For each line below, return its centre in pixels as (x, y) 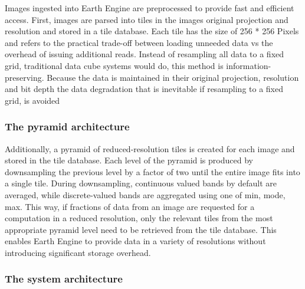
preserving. (24, 77)
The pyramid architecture (67, 127)
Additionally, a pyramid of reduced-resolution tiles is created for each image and (150, 148)
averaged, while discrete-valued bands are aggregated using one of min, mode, (145, 194)
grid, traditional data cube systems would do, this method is (114, 65)
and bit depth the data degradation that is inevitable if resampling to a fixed (144, 89)
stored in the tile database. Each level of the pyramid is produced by (129, 160)
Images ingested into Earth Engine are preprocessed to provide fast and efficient (150, 8)
